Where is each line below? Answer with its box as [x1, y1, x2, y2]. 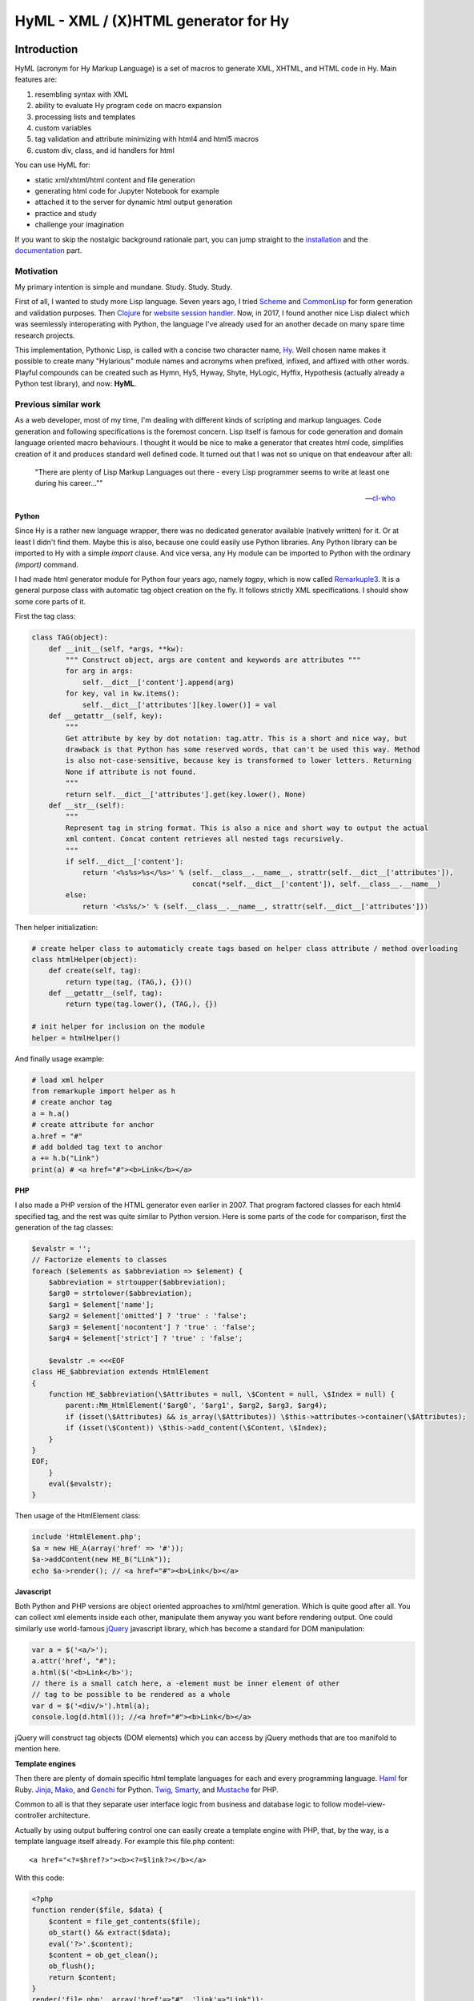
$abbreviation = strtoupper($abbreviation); [48, 1277, 227, 1287]
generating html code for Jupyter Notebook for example [34, 186, 220, 195]
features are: [14, 74, 58, 84]
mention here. [14, 1744, 61, 1754]
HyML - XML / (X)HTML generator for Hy [14, 12, 290, 30]
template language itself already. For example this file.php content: [14, 1837, 235, 1847]
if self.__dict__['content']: [65, 856, 184, 866]
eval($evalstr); [48, 1479, 112, 1489]
